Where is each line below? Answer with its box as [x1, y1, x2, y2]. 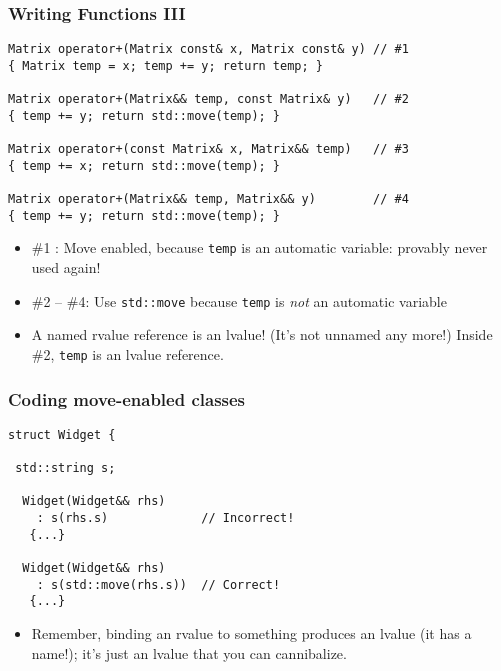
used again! [31, 257, 101, 278]
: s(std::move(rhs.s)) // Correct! [36, 577, 281, 592]
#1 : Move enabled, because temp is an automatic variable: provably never [31, 237, 488, 258]
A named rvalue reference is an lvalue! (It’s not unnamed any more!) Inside [31, 324, 493, 345]
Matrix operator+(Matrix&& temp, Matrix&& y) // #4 [8, 192, 409, 207]
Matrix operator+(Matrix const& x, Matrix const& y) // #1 [8, 42, 409, 57]
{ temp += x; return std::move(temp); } [8, 158, 281, 173]
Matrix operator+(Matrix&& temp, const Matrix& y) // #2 [8, 92, 409, 107]
